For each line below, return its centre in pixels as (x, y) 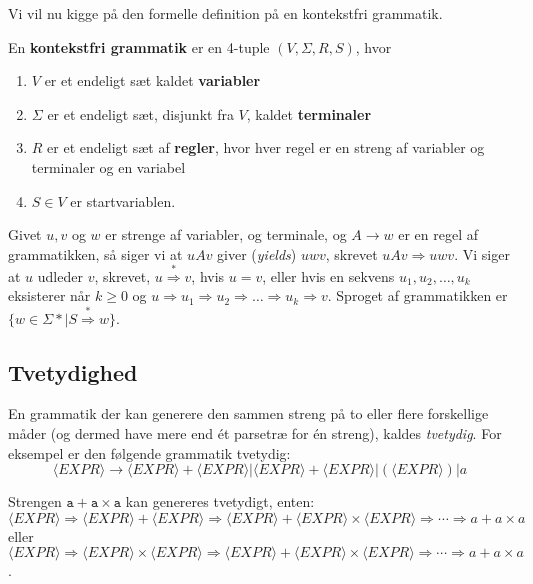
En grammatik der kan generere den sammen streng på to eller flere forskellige (248, 413)
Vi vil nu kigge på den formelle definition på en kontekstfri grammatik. (225, 13)
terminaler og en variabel (108, 166)
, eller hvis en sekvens (328, 275)
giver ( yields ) (257, 253)
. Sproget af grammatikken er (417, 295)
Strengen (35, 501)
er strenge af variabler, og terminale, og (226, 234)
